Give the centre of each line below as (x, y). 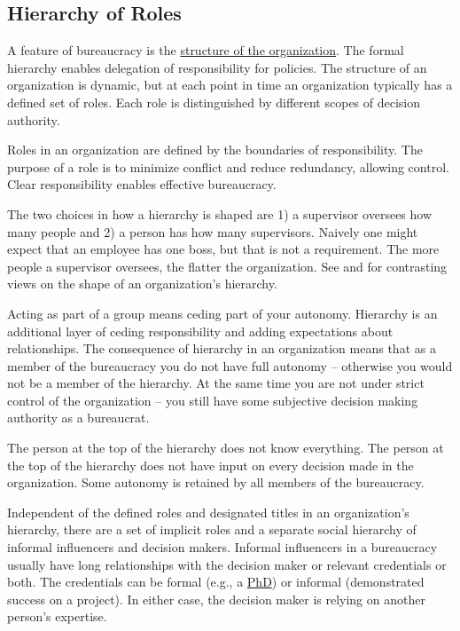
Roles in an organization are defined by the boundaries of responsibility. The (215, 150)
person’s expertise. (57, 616)
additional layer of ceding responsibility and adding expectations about (200, 331)
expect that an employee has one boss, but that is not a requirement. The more (223, 249)
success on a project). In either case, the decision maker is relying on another (216, 599)
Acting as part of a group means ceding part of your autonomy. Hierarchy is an (222, 313)
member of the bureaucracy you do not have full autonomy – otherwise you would (230, 365)
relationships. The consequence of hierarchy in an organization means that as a (222, 348)
